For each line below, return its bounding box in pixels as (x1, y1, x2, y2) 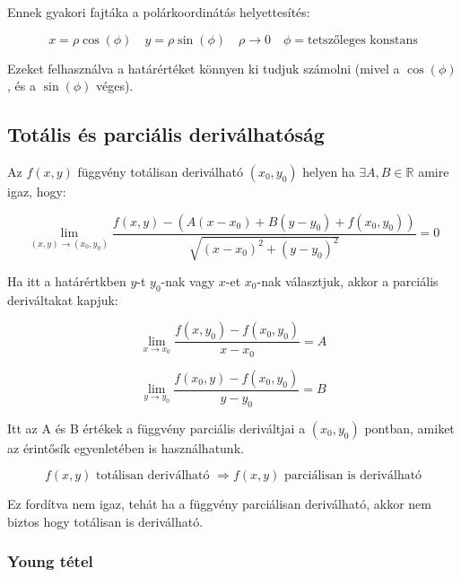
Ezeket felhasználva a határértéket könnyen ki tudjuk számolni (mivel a (7, 58, 400, 77)
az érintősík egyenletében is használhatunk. (7, 438, 244, 457)
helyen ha (302, 162, 355, 180)
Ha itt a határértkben (7, 272, 126, 290)
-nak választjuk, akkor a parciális (257, 272, 439, 290)
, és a (7, 76, 36, 95)
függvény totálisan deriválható (77, 162, 243, 180)
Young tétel (7, 550, 93, 573)
